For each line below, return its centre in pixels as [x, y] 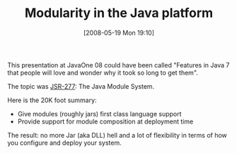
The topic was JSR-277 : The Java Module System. [81, 86]
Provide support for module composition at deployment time [105, 121]
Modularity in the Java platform [119, 13]
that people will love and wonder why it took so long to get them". [103, 72]
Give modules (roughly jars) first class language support [99, 114]
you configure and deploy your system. [64, 143]
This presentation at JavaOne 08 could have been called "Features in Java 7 [118, 65]
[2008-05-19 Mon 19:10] [119, 33]
